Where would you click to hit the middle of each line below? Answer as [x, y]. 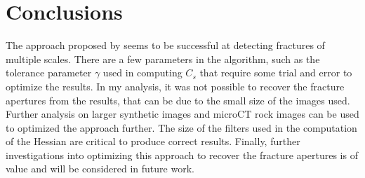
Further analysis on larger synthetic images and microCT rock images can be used [182, 114]
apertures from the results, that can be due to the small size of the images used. [178, 100]
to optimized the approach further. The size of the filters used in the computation [181, 127]
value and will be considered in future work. [100, 169]
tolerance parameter [49, 73]
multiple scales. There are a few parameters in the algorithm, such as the [163, 59]
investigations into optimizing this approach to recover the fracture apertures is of [182, 155]
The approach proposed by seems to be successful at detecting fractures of [165, 45]
